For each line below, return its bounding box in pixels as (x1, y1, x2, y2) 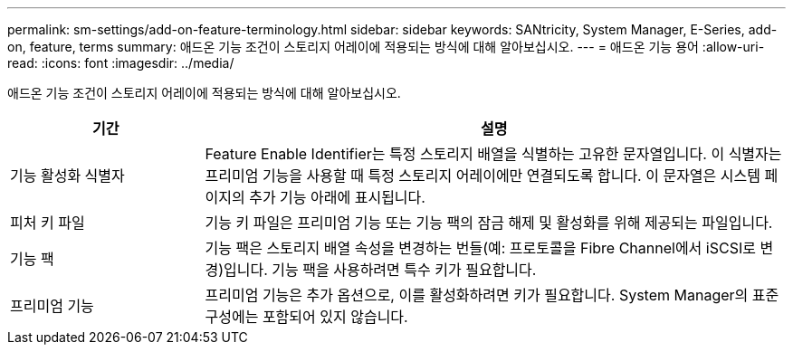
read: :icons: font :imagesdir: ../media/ (7, 55, 234, 71)
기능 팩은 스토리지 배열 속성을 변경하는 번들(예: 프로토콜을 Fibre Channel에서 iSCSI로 (205, 239, 756, 257)
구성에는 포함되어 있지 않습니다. (205, 308, 408, 326)
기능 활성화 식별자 (10, 166, 125, 185)
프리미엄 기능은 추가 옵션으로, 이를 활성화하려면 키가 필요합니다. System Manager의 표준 (205, 286, 779, 304)
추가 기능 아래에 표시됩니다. (249, 188, 425, 206)
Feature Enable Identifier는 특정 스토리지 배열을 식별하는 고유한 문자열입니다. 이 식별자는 (205, 145, 782, 163)
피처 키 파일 (10, 214, 85, 232)
